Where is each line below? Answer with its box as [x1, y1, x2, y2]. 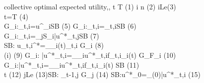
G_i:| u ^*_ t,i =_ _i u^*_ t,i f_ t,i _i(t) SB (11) [4, 59, 139, 70]
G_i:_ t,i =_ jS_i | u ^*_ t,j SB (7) [4, 30, 99, 41]
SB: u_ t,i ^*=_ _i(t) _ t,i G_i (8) [4, 40, 104, 50]
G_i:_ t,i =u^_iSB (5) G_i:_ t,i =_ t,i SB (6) [4, 21, 136, 31]
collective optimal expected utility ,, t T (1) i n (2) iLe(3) [4, 1, 176, 11]
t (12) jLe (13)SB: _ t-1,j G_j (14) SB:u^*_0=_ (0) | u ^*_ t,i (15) [4, 69, 201, 80]
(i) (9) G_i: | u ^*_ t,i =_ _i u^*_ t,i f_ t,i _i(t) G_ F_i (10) [4, 49, 176, 60]
